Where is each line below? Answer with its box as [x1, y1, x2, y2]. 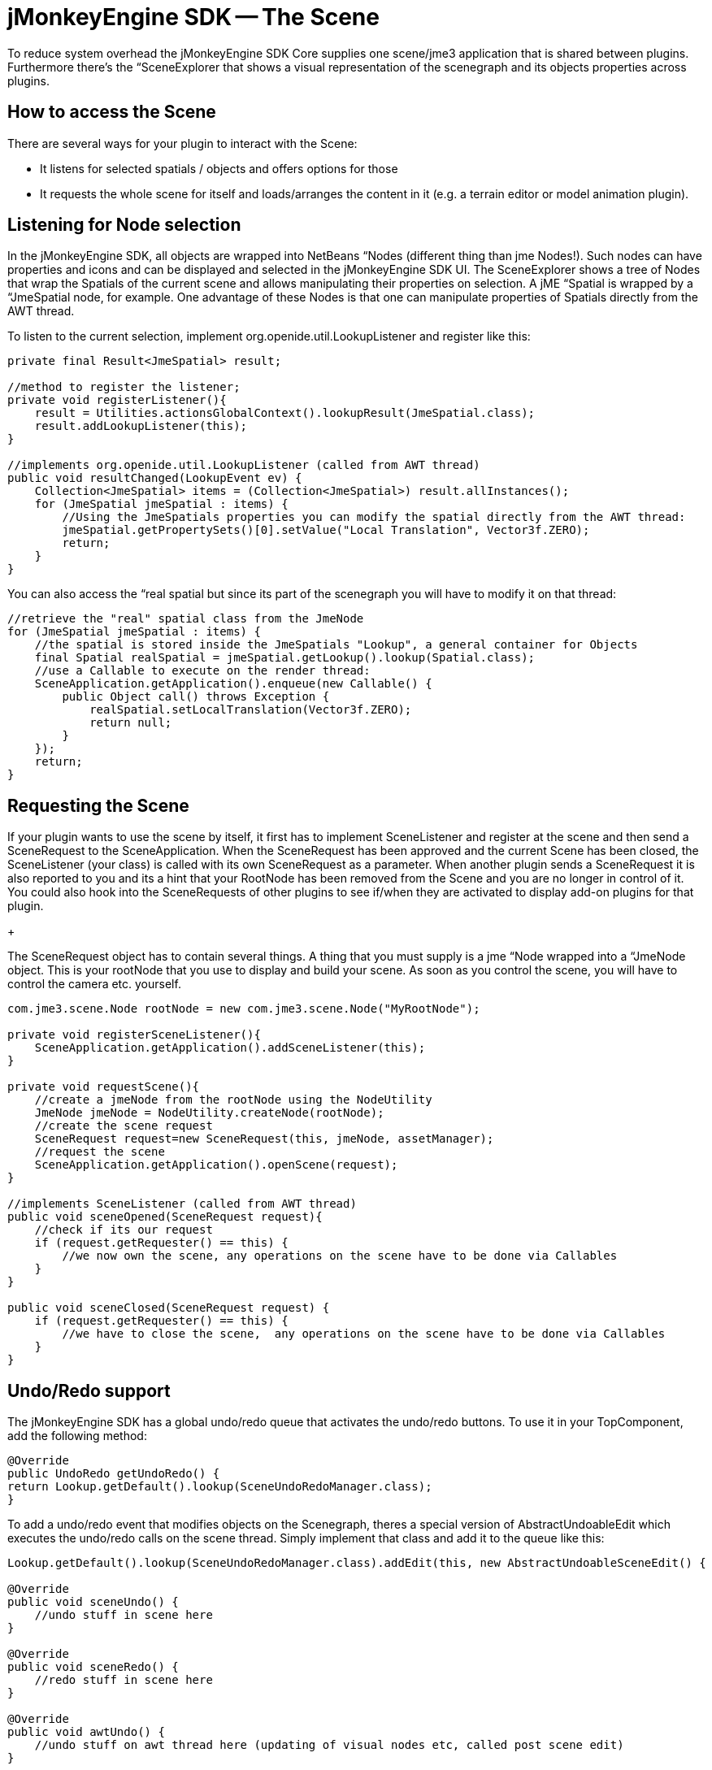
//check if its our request [34, 1223, 213, 1237]
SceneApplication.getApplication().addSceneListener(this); [34, 1041, 426, 1055]
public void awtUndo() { [7, 1725, 165, 1739]
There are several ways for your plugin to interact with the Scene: [7, 136, 358, 150]
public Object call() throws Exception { [62, 690, 330, 704]
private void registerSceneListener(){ [7, 1028, 261, 1042]
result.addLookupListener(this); [34, 419, 248, 433]
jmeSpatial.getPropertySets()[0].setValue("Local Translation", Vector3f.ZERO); [62, 523, 590, 537]
